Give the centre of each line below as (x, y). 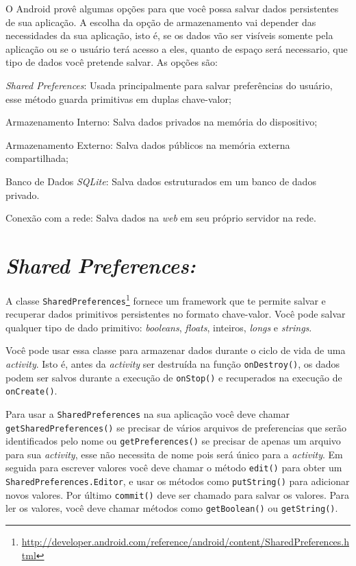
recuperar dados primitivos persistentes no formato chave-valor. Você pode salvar (176, 314)
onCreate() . (31, 391)
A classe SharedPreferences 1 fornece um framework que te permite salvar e (166, 299)
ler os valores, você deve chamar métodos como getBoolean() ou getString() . (172, 508)
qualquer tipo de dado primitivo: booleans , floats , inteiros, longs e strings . (159, 327)
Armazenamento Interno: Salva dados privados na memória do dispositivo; (162, 122)
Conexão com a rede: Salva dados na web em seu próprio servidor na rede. (161, 218)
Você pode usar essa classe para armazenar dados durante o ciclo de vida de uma (176, 350)
